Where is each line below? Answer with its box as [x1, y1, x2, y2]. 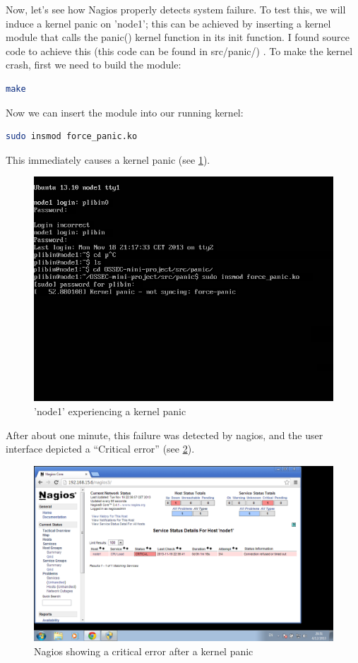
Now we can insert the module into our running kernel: [6, 104, 244, 119]
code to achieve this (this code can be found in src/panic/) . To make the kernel [6, 43, 353, 58]
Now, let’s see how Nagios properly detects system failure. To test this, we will [6, 2, 346, 16]
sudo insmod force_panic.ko [6, 131, 138, 142]
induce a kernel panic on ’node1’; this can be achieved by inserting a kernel [6, 16, 331, 30]
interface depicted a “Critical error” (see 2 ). [6, 441, 195, 456]
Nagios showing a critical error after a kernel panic [34, 643, 253, 658]
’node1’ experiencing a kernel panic [34, 403, 186, 418]
